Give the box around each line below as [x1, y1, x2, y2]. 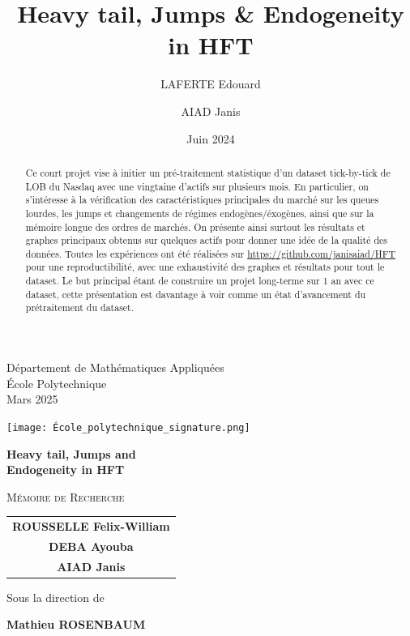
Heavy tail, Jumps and [6, 445, 136, 462]
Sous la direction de [6, 588, 105, 605]
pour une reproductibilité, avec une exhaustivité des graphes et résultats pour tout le [25, 260, 385, 274]
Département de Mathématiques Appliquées [6, 359, 224, 376]
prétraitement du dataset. [25, 301, 135, 314]
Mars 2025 [6, 391, 58, 408]
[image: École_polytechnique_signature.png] [6, 421, 250, 433]
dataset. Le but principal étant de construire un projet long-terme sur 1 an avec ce [25, 274, 374, 288]
